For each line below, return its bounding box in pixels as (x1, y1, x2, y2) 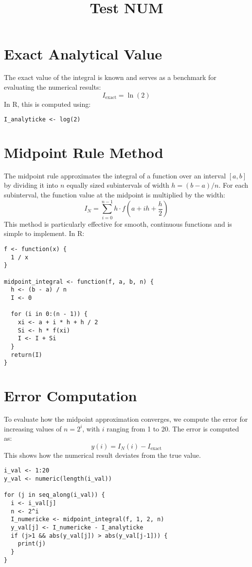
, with (82, 423, 100, 433)
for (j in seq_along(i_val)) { (4, 491, 105, 499)
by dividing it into (4, 180, 58, 190)
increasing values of (4, 423, 62, 433)
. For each (218, 180, 248, 190)
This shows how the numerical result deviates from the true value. (4, 450, 201, 460)
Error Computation (4, 386, 137, 405)
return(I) (11, 351, 42, 358)
